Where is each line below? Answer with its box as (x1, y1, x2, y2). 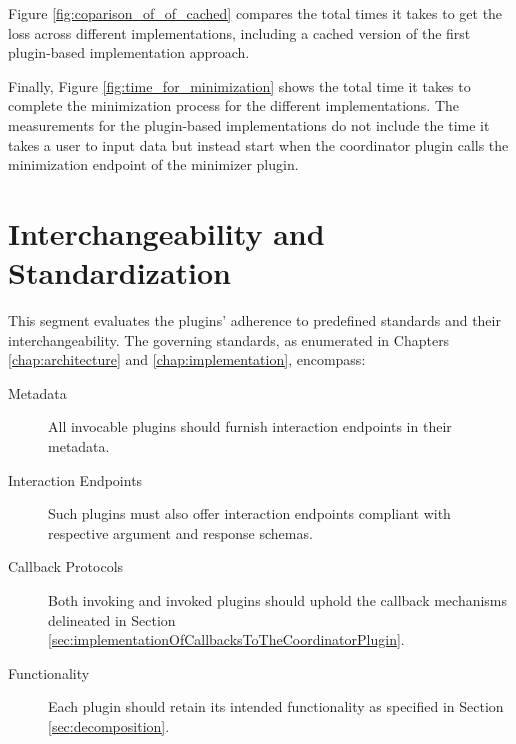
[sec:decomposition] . (48, 715, 170, 736)
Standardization (8, 252, 231, 293)
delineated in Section (48, 609, 176, 630)
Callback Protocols (8, 556, 124, 577)
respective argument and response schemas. (48, 522, 313, 543)
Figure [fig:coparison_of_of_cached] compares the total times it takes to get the (8, 3, 503, 23)
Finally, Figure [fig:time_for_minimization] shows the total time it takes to (8, 75, 471, 96)
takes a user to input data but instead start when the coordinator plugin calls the (8, 134, 509, 155)
